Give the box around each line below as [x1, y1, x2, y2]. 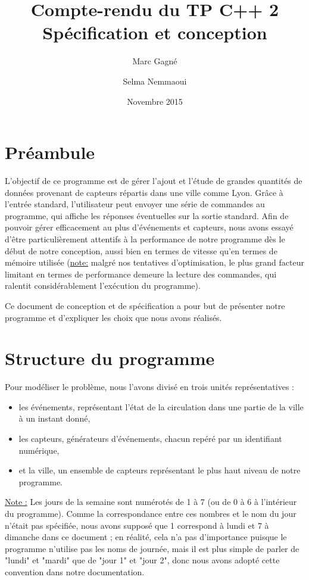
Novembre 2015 [127, 95, 183, 107]
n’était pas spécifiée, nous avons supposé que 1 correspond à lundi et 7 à [5, 519, 269, 531]
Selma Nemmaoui [123, 74, 187, 87]
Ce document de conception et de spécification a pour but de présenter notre [5, 299, 285, 311]
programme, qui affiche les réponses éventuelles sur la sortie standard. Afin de [5, 209, 289, 222]
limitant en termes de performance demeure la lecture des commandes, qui [5, 267, 277, 280]
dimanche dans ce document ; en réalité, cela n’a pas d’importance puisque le [5, 531, 287, 543]
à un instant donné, [18, 412, 90, 425]
